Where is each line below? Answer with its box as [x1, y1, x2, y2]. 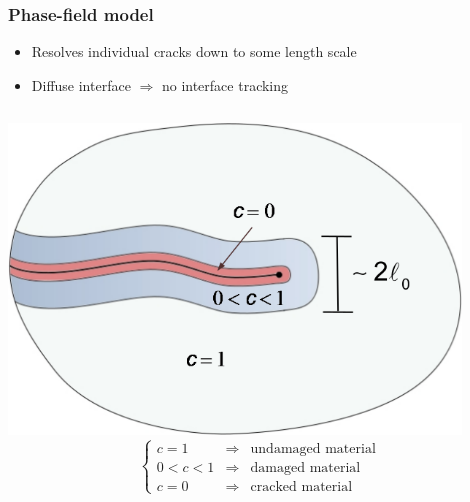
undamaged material [250, 441, 376, 456]
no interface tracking [161, 74, 289, 95]
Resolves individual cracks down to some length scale [31, 41, 357, 62]
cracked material [250, 479, 353, 494]
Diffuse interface [31, 74, 131, 95]
